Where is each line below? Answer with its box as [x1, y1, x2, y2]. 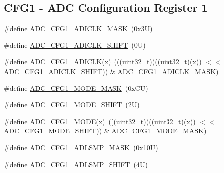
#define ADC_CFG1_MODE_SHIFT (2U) [4, 99, 140, 110]
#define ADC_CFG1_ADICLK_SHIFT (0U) [4, 40, 146, 50]
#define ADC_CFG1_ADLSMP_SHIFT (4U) [4, 159, 148, 169]
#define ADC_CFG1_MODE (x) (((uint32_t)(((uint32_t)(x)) [4, 116, 196, 126]
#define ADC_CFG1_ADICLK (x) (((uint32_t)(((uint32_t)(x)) [4, 56, 202, 67]
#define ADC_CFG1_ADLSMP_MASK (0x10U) [4, 142, 158, 152]
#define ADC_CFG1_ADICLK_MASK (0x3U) [4, 23, 153, 34]
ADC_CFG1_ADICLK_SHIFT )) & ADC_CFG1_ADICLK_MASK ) [4, 66, 219, 76]
